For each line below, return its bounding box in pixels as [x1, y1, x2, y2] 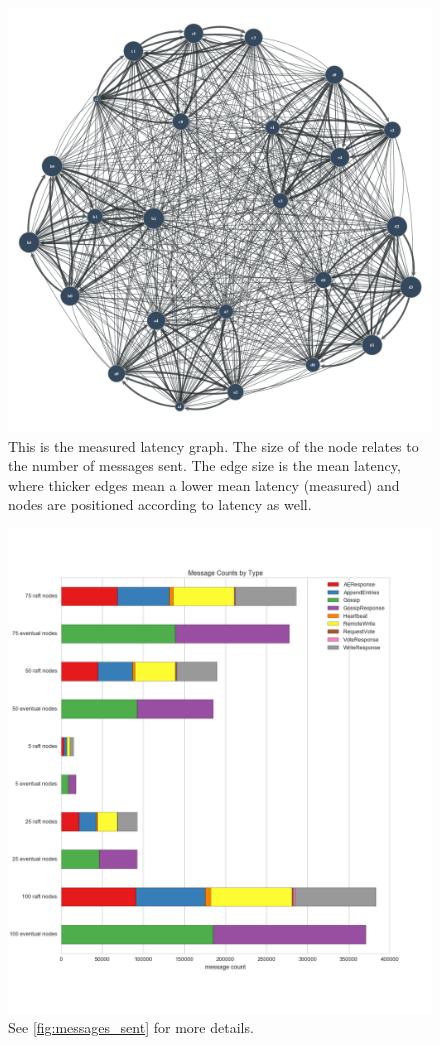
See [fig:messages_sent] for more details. [8, 1017, 254, 1038]
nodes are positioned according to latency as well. [8, 494, 312, 515]
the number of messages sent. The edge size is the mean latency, [8, 455, 401, 476]
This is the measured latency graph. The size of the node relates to [8, 435, 419, 456]
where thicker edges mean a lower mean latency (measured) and [8, 474, 400, 495]
